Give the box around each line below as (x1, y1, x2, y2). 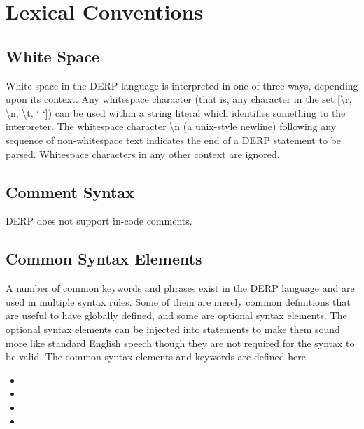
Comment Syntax (6, 181, 134, 202)
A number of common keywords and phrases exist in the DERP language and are (6, 281, 355, 295)
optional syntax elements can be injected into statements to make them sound (6, 321, 340, 336)
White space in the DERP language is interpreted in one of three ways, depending (6, 78, 358, 92)
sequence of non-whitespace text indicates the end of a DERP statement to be (6, 132, 341, 147)
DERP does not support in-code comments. (6, 213, 192, 228)
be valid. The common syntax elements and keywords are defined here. (6, 349, 309, 364)
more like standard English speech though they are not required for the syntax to (6, 335, 355, 350)
